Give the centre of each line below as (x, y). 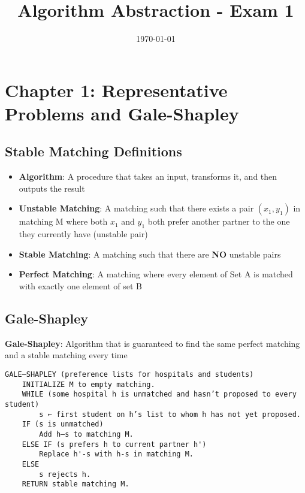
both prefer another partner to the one (219, 221)
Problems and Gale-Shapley (122, 113)
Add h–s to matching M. (86, 434)
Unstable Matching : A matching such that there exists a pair (136, 208)
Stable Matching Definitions (93, 151)
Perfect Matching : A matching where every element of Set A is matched (156, 274)
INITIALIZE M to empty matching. (88, 384)
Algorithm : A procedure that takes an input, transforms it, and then (148, 176)
